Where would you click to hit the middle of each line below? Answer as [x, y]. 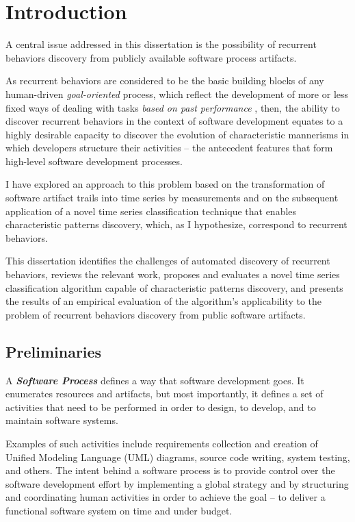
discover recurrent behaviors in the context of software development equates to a [174, 121]
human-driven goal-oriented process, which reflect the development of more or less [177, 94]
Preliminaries [54, 351]
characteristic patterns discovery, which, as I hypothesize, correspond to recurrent [176, 224]
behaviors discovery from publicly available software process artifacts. [151, 57]
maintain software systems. [62, 420]
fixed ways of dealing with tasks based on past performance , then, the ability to [173, 107]
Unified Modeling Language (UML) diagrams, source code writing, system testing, [178, 457]
